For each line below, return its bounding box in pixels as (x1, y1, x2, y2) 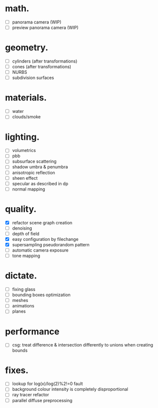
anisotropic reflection (12, 170, 55, 175)
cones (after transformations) (12, 64, 72, 70)
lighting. (5, 131, 40, 142)
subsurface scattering (12, 158, 57, 164)
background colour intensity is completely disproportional (12, 387, 128, 392)
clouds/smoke (12, 114, 41, 120)
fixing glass (12, 286, 36, 292)
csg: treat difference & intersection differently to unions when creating (12, 342, 154, 348)
